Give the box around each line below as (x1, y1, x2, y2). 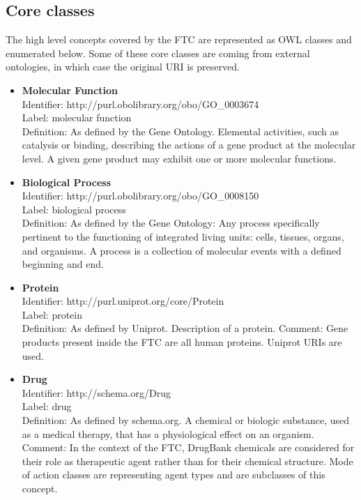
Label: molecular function (22, 110, 132, 125)
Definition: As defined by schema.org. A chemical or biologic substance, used (22, 413, 350, 427)
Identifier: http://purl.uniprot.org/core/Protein (22, 294, 224, 308)
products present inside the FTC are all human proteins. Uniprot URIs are (22, 335, 342, 349)
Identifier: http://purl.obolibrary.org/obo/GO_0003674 (22, 96, 259, 111)
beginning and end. (22, 257, 104, 271)
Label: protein (22, 307, 82, 321)
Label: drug (22, 399, 72, 414)
